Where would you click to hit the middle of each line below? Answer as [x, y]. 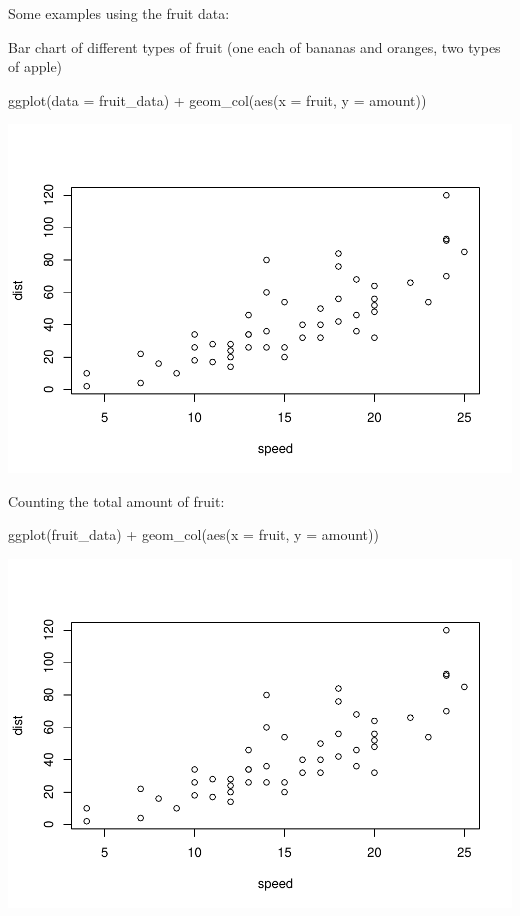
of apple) [35, 66]
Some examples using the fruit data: [119, 13]
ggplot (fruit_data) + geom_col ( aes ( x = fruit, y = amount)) [193, 534]
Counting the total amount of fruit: [116, 500]
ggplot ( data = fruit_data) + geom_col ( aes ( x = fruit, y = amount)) [217, 99]
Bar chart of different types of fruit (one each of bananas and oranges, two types [254, 46]
